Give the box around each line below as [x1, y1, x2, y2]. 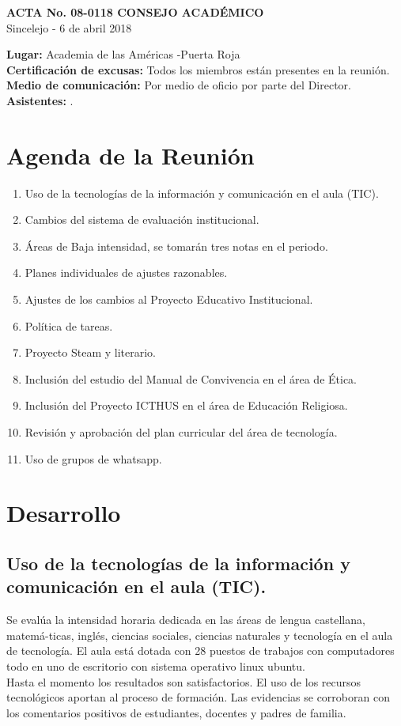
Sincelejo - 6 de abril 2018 [6, 19, 132, 36]
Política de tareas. [25, 317, 113, 334]
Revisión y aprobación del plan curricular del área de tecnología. [25, 424, 338, 441]
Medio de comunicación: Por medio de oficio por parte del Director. [6, 77, 351, 93]
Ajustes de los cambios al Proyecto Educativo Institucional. [25, 291, 313, 308]
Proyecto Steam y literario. [25, 344, 156, 361]
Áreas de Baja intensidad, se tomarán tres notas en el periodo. [25, 237, 328, 254]
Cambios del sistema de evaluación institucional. [25, 211, 259, 228]
